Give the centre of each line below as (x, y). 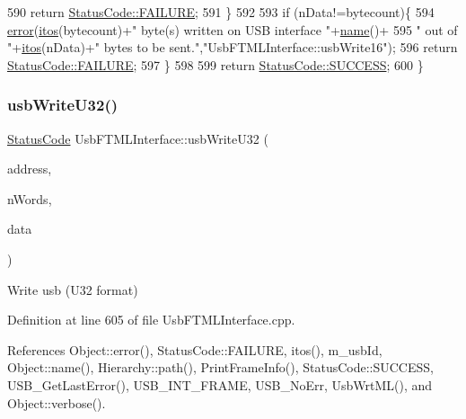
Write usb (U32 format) (73, 289)
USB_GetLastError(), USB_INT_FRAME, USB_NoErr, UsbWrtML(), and (220, 384)
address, (30, 169)
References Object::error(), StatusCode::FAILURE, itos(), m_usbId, (195, 349)
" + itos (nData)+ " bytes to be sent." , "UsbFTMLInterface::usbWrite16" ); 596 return (233, 47)
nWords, (30, 198)
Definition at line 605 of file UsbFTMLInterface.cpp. (151, 320)
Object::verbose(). (57, 402)
